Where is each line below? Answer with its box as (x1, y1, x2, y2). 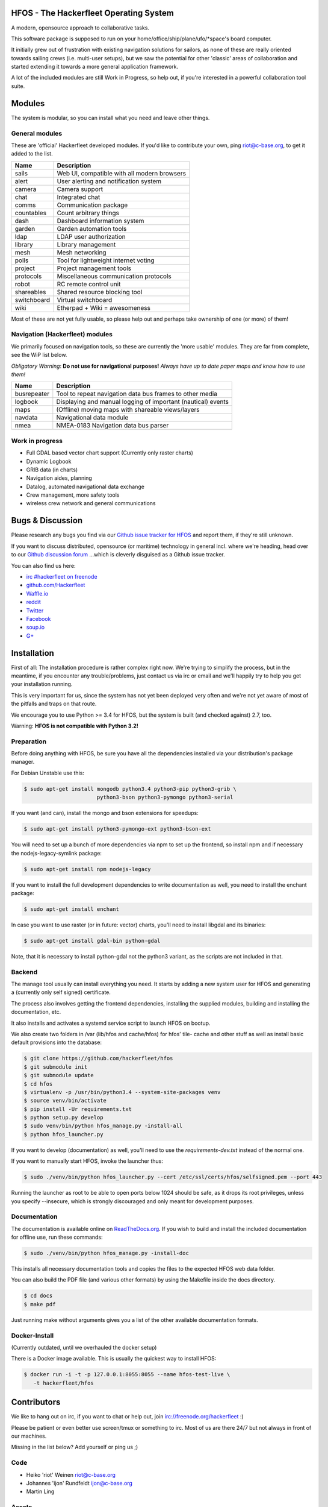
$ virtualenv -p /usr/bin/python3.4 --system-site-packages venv (23, 1089, 221, 1095)
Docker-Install (11, 1331, 54, 1339)
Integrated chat (57, 193, 101, 201)
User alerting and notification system (57, 177, 162, 185)
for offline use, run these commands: (11, 1233, 103, 1241)
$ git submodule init (23, 1063, 88, 1070)
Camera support (57, 184, 104, 193)
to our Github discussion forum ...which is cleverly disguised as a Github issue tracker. (11, 551, 225, 558)
